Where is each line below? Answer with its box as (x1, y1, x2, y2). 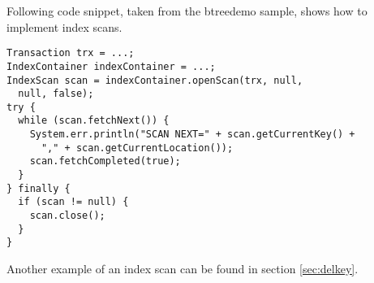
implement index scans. (6, 18, 123, 35)
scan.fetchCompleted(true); (29, 155, 181, 168)
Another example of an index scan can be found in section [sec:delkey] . (6, 260, 359, 277)
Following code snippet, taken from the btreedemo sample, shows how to (6, 2, 368, 19)
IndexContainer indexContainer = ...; (6, 60, 216, 72)
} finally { (6, 182, 71, 194)
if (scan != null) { (18, 196, 129, 208)
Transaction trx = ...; (6, 47, 135, 59)
